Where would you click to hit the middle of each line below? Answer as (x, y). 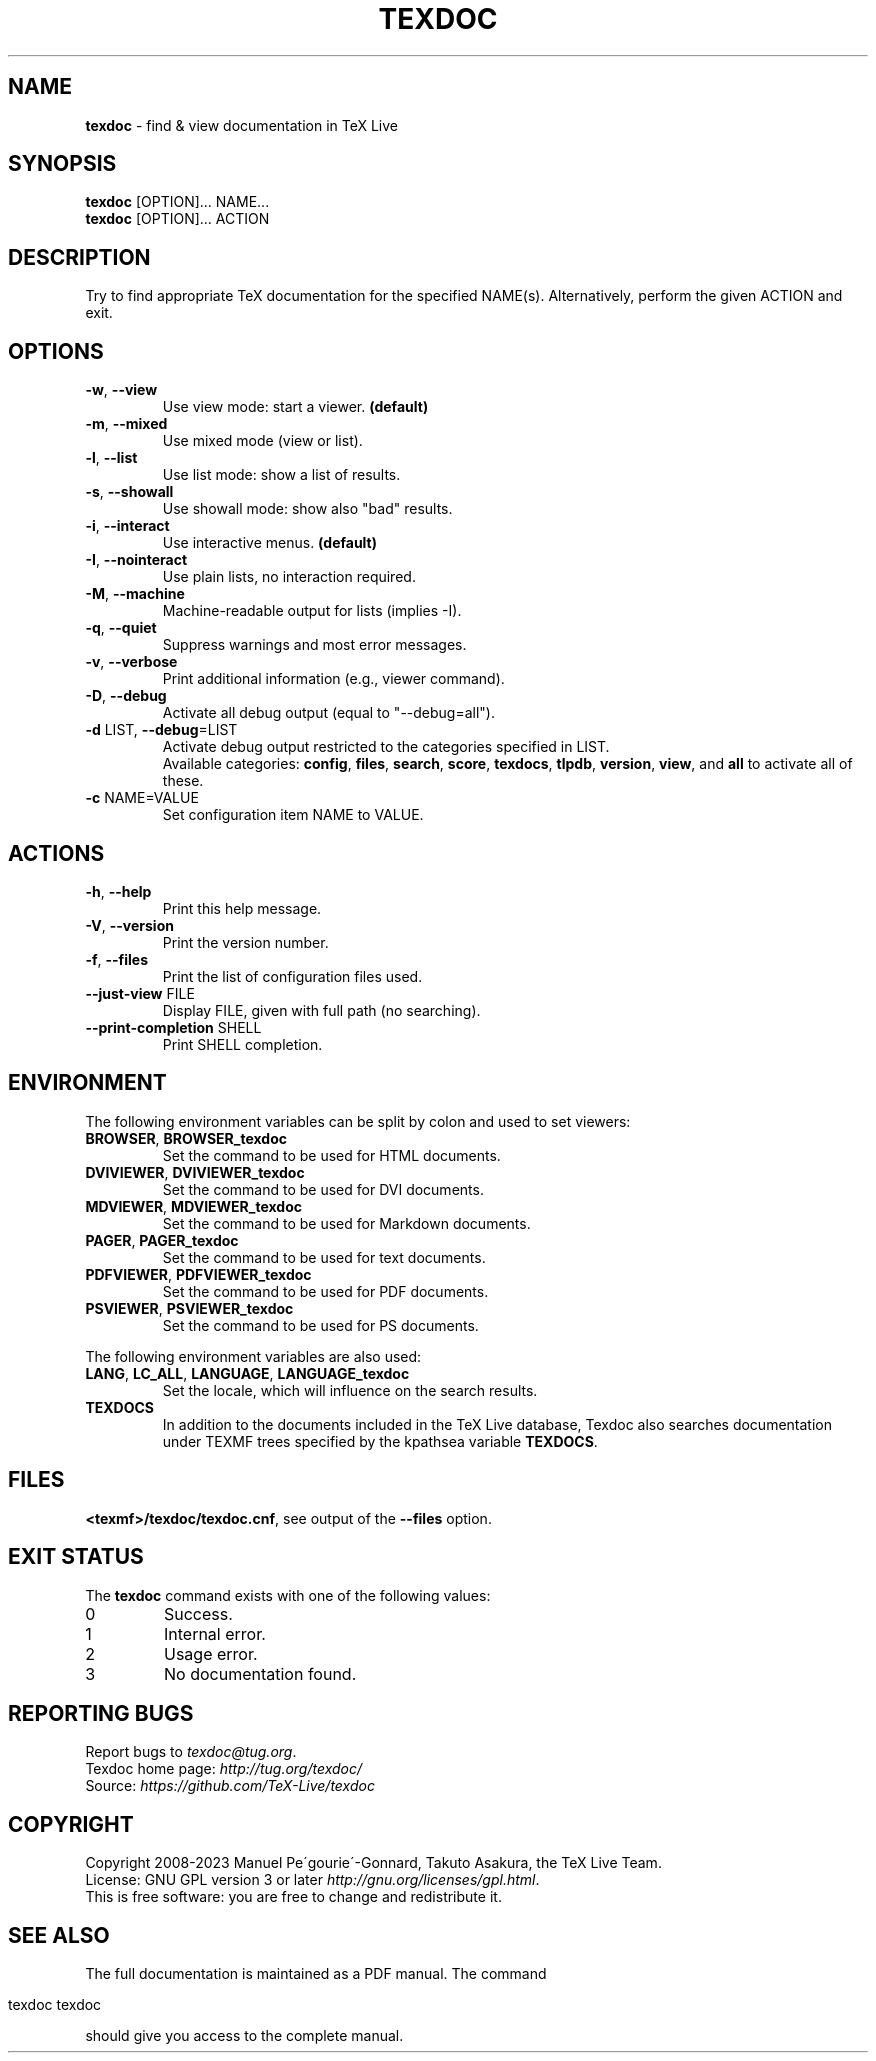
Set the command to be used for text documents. (324, 1257)
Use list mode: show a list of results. (281, 475)
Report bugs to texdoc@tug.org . (191, 1752)
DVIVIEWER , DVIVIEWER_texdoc (195, 1172)
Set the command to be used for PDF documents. (325, 1291)
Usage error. (210, 1653)
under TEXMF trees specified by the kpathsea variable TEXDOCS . (380, 1441)
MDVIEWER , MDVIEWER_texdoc (194, 1206)
